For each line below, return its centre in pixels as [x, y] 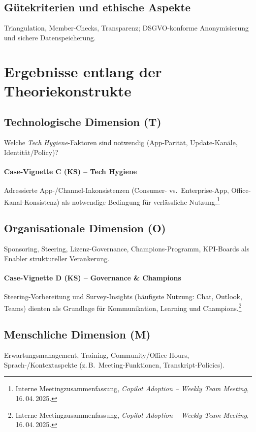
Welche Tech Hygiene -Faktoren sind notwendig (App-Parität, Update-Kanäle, [121, 142]
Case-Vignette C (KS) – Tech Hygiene [71, 171]
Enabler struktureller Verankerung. [57, 258]
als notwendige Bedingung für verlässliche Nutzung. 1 [141, 201]
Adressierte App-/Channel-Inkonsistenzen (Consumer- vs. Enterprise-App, [117, 190]
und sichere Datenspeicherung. [50, 37]
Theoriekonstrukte [68, 90]
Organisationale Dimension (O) [85, 228]
